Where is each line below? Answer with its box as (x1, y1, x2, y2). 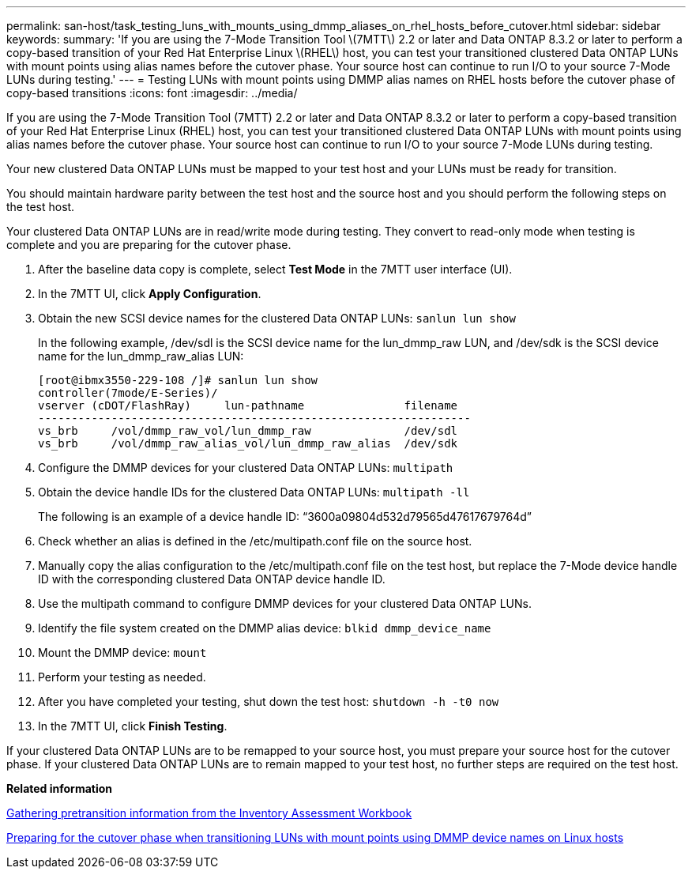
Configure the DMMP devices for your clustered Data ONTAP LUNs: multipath (38, 461, 453, 474)
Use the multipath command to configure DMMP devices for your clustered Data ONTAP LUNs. (38, 597, 532, 610)
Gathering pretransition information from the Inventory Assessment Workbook (6, 806, 412, 820)
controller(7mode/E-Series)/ (38, 387, 218, 399)
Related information (6, 782, 113, 795)
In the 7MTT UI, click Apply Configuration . (38, 287, 261, 300)
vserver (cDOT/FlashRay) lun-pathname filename (38, 399, 458, 412)
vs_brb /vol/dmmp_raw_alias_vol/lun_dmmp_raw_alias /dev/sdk (38, 437, 458, 450)
